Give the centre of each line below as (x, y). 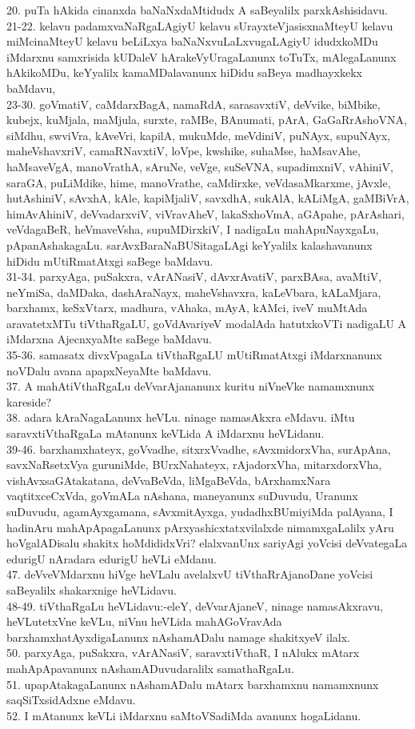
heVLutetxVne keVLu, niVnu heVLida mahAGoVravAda (144, 621)
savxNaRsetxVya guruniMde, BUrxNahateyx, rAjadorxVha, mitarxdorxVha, (194, 465)
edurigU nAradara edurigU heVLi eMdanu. (112, 558)
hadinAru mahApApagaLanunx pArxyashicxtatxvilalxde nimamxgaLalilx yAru (200, 527)
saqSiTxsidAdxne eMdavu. (71, 700)
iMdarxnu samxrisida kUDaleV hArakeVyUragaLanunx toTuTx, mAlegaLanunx (202, 56)
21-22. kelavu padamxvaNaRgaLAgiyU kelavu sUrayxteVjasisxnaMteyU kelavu (200, 25)
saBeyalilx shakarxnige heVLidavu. (92, 589)
